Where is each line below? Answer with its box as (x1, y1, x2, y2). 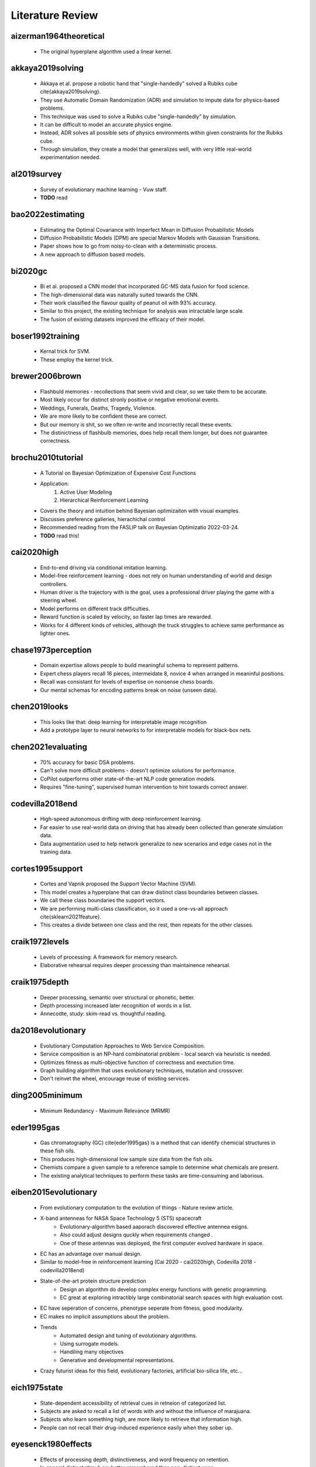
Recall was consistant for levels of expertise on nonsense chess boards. (40, 678, 215, 685)
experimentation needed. (40, 154, 101, 161)
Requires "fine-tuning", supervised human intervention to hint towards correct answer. (40, 783, 248, 790)
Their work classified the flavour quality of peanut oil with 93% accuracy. (40, 299, 217, 306)
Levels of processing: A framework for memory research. (40, 954, 178, 961)
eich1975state (11, 1383, 63, 1392)
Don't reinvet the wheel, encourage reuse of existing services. (40, 1075, 190, 1082)
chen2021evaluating (11, 742, 88, 752)
